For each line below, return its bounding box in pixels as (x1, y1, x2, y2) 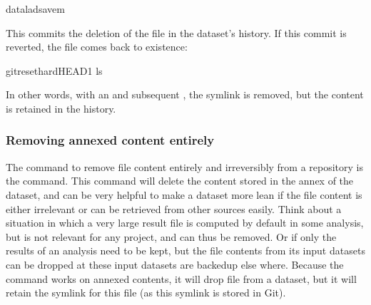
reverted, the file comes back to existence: (6, 39, 188, 54)
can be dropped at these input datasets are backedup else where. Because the (6, 257, 344, 272)
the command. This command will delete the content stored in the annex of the (6, 173, 354, 188)
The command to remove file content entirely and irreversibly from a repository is (6, 159, 364, 174)
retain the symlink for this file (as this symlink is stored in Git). (6, 285, 286, 300)
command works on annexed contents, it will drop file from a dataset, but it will (6, 271, 357, 286)
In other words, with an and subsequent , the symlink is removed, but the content (6, 87, 364, 102)
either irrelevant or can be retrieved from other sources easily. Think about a (6, 201, 342, 216)
